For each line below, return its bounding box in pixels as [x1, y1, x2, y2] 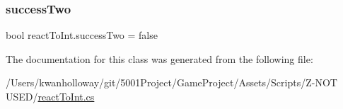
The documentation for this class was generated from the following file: [6, 51, 313, 66]
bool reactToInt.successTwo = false [6, 28, 158, 42]
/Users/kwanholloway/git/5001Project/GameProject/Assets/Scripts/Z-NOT [6, 75, 337, 90]
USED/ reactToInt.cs [6, 89, 95, 103]
